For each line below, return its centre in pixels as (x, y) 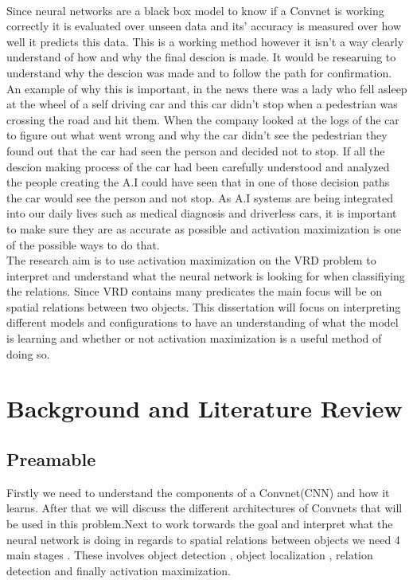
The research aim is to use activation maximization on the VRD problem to (191, 260)
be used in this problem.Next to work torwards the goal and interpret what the (200, 524)
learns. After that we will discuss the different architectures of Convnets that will (205, 508)
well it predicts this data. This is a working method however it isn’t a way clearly (205, 41)
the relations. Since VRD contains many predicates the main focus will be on (195, 291)
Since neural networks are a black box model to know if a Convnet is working (195, 10)
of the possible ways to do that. (83, 244)
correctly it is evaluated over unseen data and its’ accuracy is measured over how (204, 26)
